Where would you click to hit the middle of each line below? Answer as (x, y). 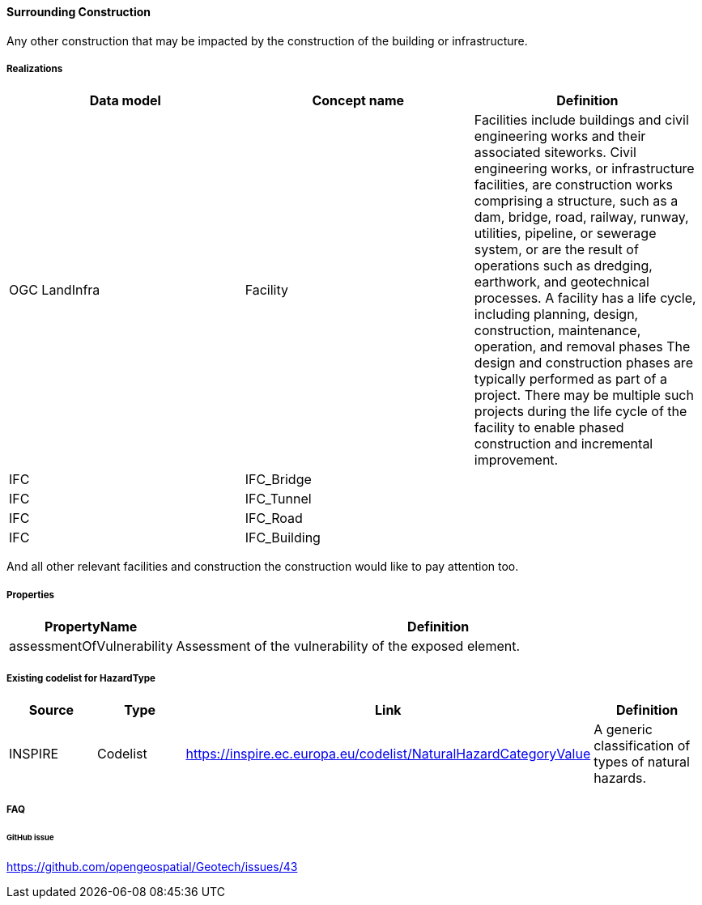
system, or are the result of (556, 250)
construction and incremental (564, 444)
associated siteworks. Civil (555, 153)
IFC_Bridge (278, 480)
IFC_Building (283, 538)
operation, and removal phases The (582, 347)
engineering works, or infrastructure (584, 169)
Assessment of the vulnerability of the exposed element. (348, 646)
